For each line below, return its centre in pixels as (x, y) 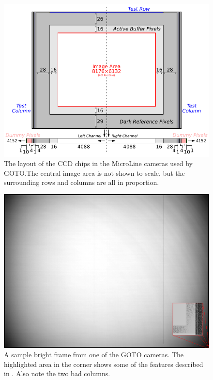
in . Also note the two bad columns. (57, 373)
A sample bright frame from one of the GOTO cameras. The (94, 355)
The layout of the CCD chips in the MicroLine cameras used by (98, 163)
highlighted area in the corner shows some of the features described (104, 364)
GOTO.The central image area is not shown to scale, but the (94, 173)
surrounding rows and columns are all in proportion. (82, 182)
